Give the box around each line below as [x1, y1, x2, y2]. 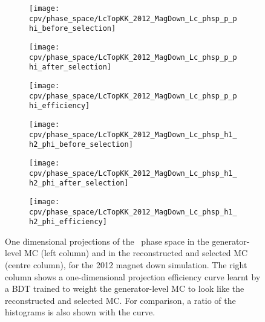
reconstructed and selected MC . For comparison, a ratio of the [5, 294, 236, 306]
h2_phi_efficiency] [29, 217, 107, 227]
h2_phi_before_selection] [29, 140, 133, 149]
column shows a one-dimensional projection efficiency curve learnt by [5, 270, 261, 283]
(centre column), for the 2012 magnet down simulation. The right [5, 259, 247, 271]
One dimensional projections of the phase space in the [5, 234, 209, 247]
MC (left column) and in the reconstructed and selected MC [24, 246, 248, 259]
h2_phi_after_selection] [29, 179, 129, 188]
